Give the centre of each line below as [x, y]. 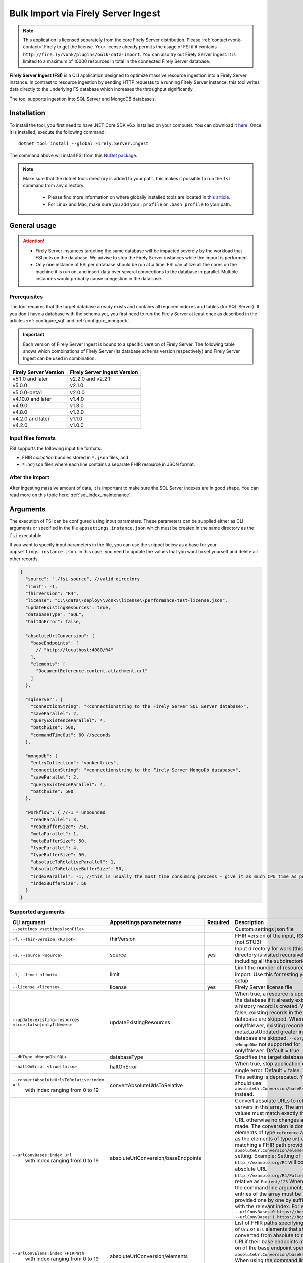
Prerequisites [26, 297]
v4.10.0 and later [32, 399]
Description [249, 922]
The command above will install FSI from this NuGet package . [73, 155]
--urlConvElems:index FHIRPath [48, 1253]
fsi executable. [26, 535]
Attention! [34, 241]
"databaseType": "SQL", [55, 615]
